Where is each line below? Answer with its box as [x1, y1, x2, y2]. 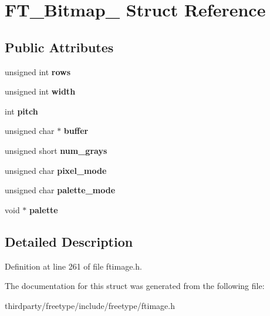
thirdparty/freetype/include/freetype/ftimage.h [5, 299, 175, 311]
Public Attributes [5, 38, 114, 56]
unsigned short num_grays [5, 144, 107, 156]
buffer [63, 125, 89, 137]
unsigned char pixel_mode [5, 164, 107, 176]
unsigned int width [5, 85, 76, 98]
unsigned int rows [5, 65, 71, 78]
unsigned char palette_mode [5, 184, 116, 196]
